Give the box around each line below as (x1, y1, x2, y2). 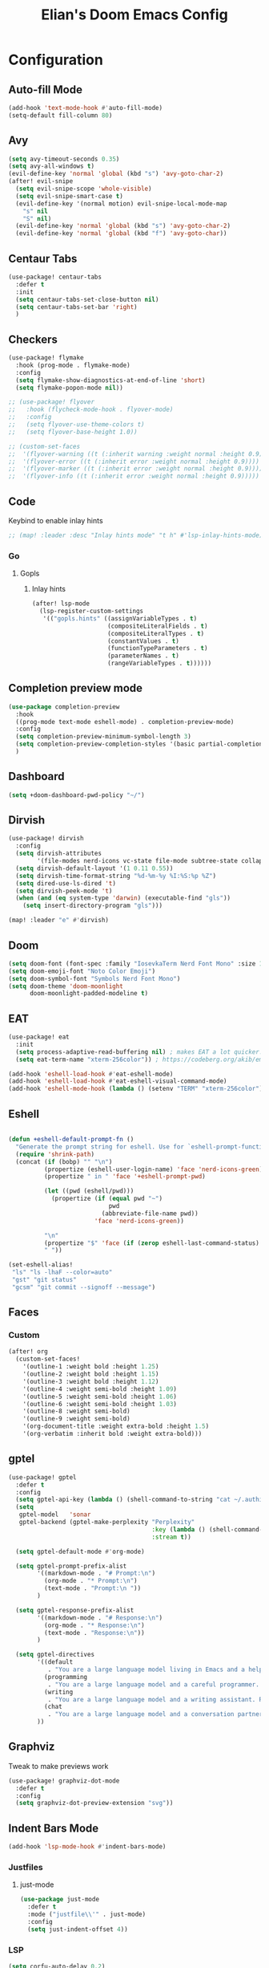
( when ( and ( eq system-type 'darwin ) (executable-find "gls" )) (15, 894, 231, 902)
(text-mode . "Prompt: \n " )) (43, 1584, 142, 1592)
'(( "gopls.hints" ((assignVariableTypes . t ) (42, 614, 198, 623)
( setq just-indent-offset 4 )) (27, 1925, 128, 1933)
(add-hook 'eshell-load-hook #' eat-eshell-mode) (8, 1070, 174, 1078)
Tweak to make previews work (8, 1761, 109, 1771)
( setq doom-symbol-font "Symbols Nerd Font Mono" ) (8, 974, 181, 982)
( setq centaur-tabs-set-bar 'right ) (15, 303, 138, 311)
